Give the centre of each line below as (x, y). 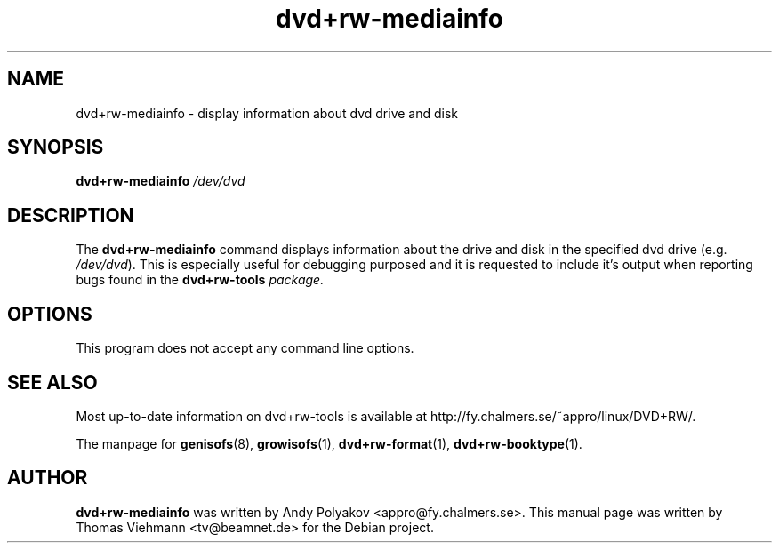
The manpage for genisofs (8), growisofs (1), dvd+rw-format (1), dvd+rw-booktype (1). (329, 443)
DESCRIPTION (71, 215)
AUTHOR (48, 478)
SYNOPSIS (56, 147)
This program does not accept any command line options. (245, 348)
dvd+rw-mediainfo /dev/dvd (161, 181)
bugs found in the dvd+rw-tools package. (200, 280)
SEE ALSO (52, 382)
